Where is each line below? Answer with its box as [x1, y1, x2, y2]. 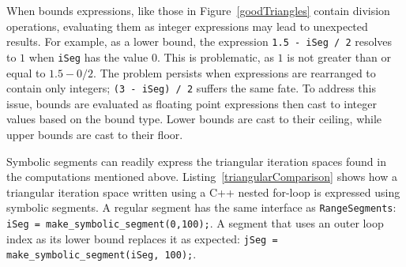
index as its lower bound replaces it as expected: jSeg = [6, 230, 278, 246]
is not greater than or [287, 48, 391, 65]
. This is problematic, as [156, 48, 274, 65]
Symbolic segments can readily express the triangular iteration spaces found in [6, 152, 386, 169]
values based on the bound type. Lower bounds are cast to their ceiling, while [6, 111, 382, 127]
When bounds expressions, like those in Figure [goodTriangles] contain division [6, 2, 390, 18]
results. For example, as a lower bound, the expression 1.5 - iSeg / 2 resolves [6, 33, 393, 50]
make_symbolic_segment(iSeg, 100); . [6, 246, 197, 262]
